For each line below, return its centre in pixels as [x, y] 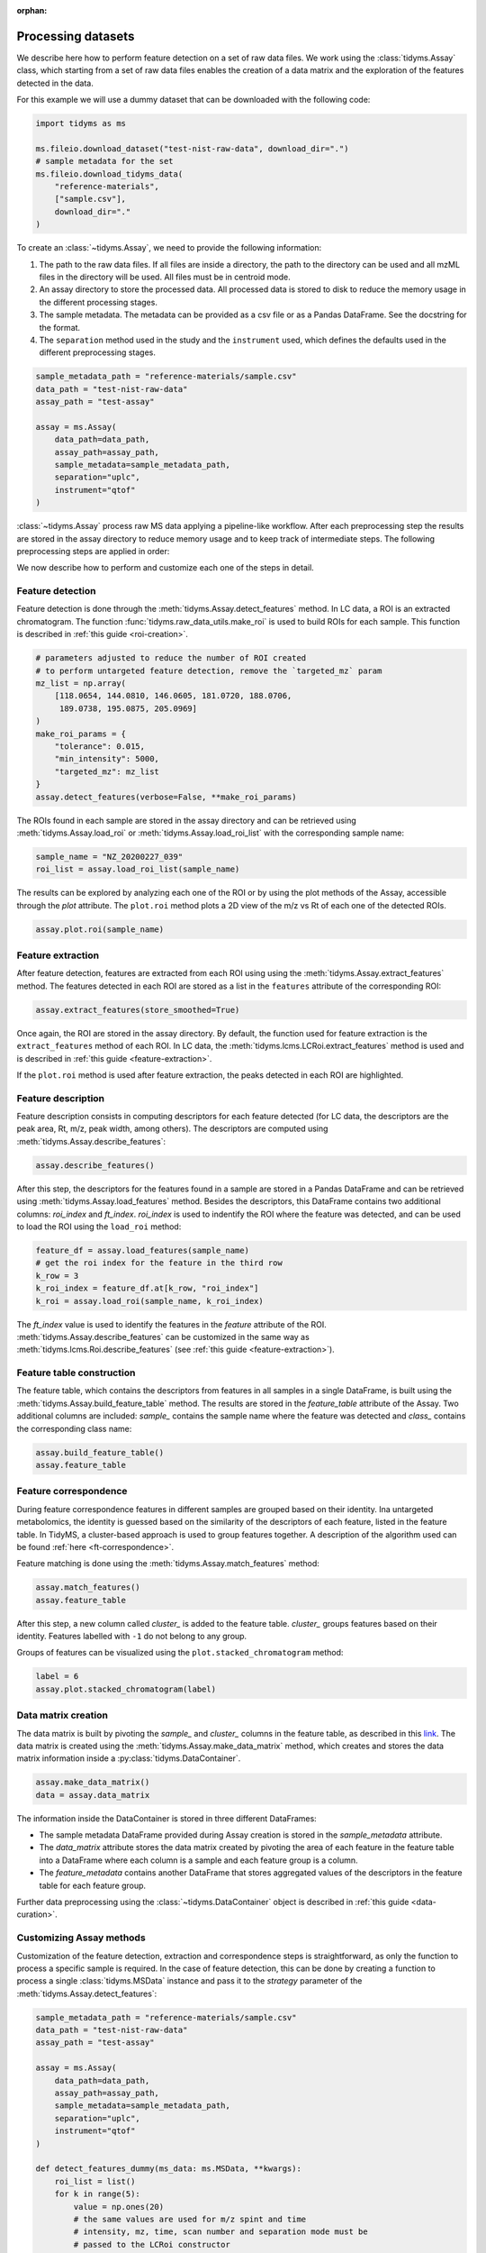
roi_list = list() [95, 2181]
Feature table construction [76, 1373]
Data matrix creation [62, 1715]
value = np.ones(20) [119, 2207]
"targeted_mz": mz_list [107, 771]
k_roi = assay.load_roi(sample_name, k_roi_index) [150, 1301]
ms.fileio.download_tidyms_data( [109, 174]
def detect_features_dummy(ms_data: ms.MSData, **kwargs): [168, 2169]
